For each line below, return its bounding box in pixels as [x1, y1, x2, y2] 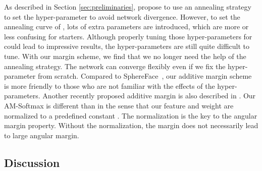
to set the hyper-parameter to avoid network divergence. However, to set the [4, 11, 240, 22]
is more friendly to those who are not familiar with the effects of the [4, 80, 215, 91]
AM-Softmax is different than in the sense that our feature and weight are [4, 100, 234, 110]
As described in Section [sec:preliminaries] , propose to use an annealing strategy [4, 2, 251, 12]
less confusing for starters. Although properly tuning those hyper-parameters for [4, 31, 252, 41]
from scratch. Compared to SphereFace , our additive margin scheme [37, 71, 252, 81]
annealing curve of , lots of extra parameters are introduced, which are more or [4, 21, 249, 32]
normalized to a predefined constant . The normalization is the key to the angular [4, 110, 257, 121]
